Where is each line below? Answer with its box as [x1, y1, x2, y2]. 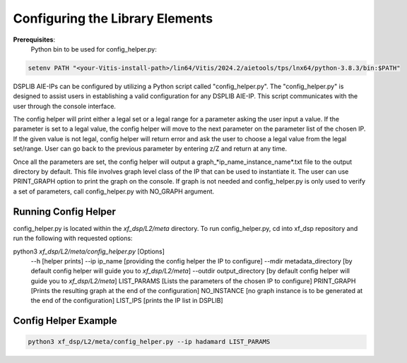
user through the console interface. [13, 102, 117, 110]
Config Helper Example [13, 315, 117, 327]
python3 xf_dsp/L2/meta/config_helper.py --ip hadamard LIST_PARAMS [28, 338, 271, 346]
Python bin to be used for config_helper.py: [30, 44, 157, 53]
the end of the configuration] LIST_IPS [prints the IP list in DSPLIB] [30, 297, 223, 305]
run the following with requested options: [13, 234, 133, 243]
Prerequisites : [13, 35, 56, 44]
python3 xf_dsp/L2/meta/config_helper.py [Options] [13, 247, 165, 256]
